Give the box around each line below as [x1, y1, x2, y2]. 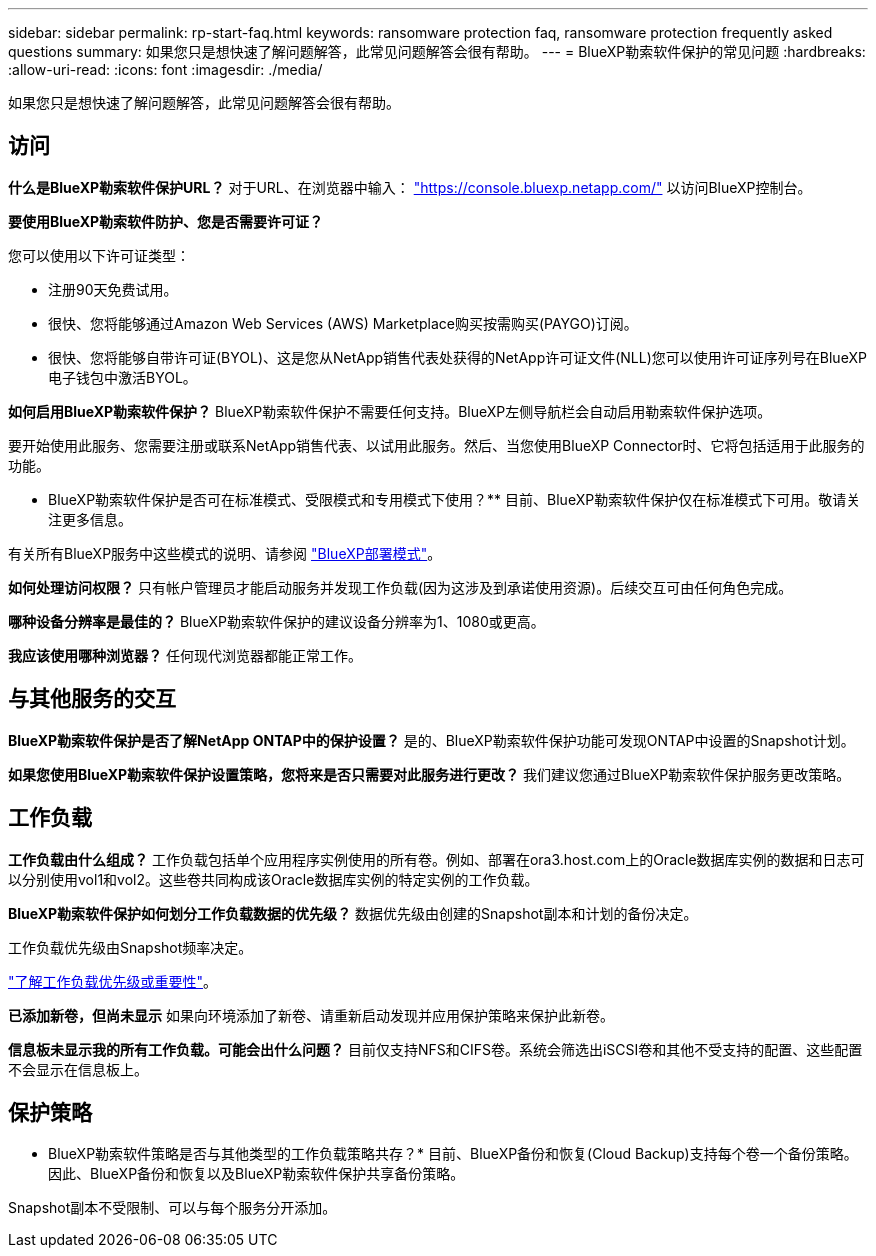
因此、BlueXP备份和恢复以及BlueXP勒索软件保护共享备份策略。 [48, 1165, 465, 1183]
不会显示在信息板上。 [8, 1060, 148, 1078]
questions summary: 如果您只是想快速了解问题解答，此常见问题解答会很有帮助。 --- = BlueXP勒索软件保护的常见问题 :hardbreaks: [8, 43, 866, 60]
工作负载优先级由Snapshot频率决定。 [8, 938, 253, 956]
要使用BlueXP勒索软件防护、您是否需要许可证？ [8, 212, 324, 230]
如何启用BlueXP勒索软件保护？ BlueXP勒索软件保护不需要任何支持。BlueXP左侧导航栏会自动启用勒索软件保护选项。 [8, 402, 772, 420]
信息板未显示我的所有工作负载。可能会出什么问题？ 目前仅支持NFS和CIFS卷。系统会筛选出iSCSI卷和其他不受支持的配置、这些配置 [8, 1040, 863, 1058]
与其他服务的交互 [8, 686, 176, 712]
